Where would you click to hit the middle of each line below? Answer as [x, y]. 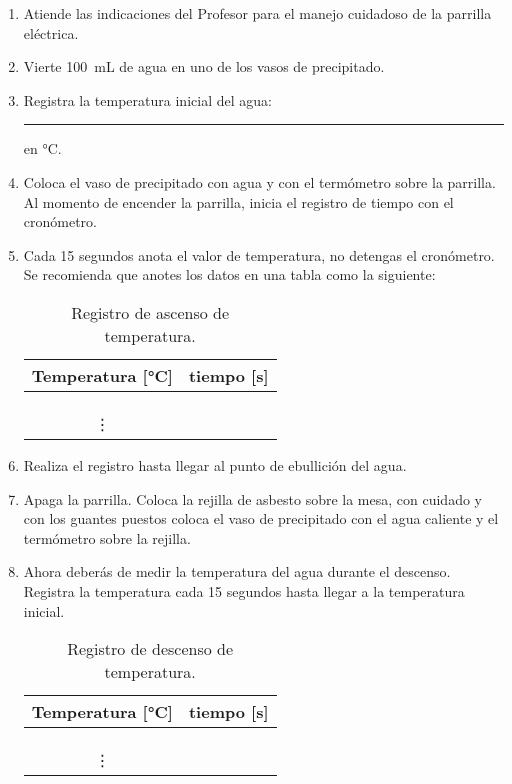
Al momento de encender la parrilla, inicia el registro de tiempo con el [238, 201]
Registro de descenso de [150, 649]
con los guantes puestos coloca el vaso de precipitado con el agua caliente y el [261, 518]
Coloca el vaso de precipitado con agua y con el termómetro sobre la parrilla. [259, 181]
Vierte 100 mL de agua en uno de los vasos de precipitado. [204, 66]
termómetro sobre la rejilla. [107, 537]
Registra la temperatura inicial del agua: [147, 99]
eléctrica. [51, 32]
